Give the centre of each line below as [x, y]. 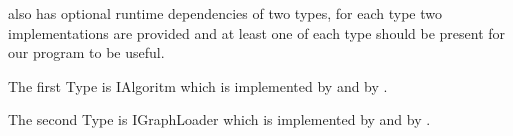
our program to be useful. [86, 52]
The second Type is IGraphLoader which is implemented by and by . [219, 119]
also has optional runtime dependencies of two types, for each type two [225, 13]
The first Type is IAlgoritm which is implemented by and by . [198, 85]
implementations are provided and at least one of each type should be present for [257, 32]
